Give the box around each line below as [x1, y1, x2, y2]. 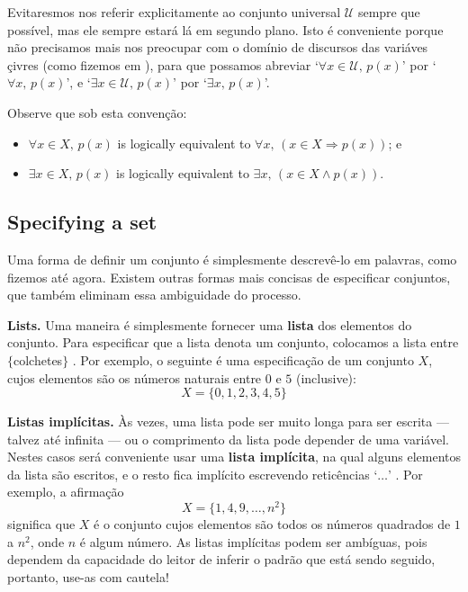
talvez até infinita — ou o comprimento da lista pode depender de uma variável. [7, 429, 449, 448]
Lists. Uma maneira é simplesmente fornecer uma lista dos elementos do [7, 315, 412, 334]
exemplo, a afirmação [7, 482, 124, 501]
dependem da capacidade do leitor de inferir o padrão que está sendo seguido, [7, 550, 436, 569]
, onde [30, 532, 65, 551]
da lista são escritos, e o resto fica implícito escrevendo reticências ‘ [7, 464, 378, 483]
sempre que [357, 3, 420, 21]
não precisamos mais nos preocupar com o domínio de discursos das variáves [7, 38, 428, 57]
